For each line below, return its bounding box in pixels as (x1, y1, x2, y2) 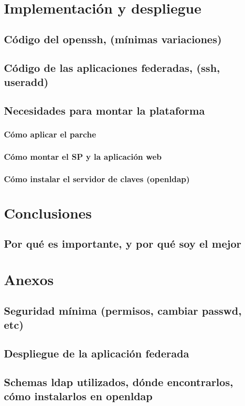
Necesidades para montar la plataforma (4, 102, 205, 118)
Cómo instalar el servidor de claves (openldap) (4, 172, 190, 185)
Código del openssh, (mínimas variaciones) (4, 31, 222, 46)
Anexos (4, 269, 54, 289)
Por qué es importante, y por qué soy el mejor (4, 236, 242, 251)
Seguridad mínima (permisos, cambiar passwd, (4, 303, 242, 318)
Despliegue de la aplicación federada (4, 345, 189, 360)
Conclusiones (4, 203, 92, 222)
